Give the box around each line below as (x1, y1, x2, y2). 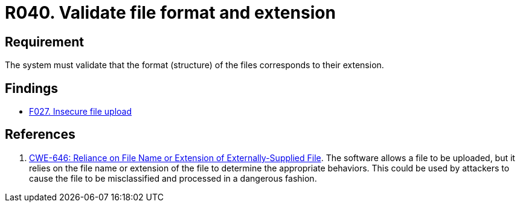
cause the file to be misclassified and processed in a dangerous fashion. (29, 173, 317, 183)
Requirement (5, 34, 85, 49)
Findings (5, 80, 59, 96)
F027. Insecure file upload (29, 106, 132, 117)
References (5, 127, 75, 142)
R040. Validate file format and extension (5, 2, 336, 23)
